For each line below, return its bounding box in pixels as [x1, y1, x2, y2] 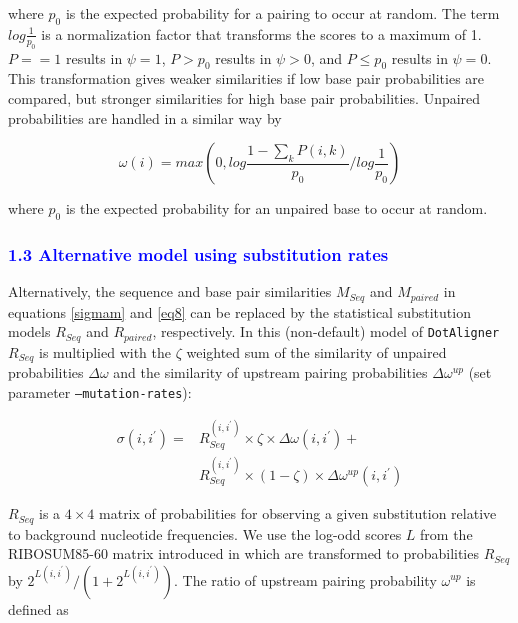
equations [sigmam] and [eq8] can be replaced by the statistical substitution [8, 301, 471, 322]
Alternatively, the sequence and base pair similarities [8, 281, 332, 302]
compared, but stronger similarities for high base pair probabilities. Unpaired [8, 87, 481, 108]
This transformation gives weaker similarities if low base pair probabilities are [8, 68, 485, 89]
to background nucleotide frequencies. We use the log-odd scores [8, 523, 402, 544]
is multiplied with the [39, 341, 171, 362]
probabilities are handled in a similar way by [8, 107, 282, 128]
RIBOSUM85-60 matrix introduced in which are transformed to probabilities [8, 543, 479, 564]
